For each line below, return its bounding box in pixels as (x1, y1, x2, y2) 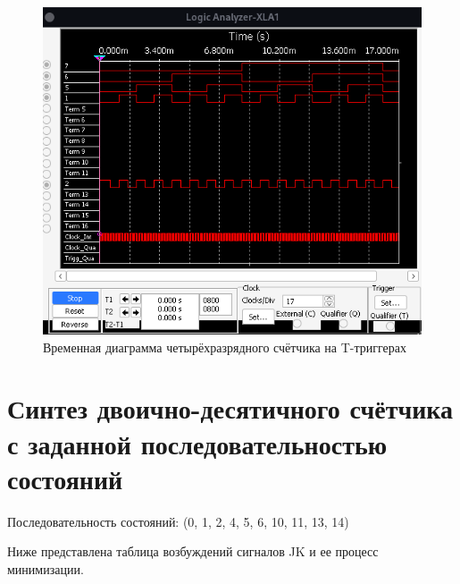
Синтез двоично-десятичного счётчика (7, 390, 454, 427)
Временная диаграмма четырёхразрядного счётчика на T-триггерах (43, 337, 407, 356)
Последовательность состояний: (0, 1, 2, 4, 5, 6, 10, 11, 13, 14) (7, 512, 349, 530)
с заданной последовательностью (7, 425, 388, 461)
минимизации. (7, 559, 84, 578)
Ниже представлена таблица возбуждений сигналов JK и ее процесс (7, 542, 379, 561)
